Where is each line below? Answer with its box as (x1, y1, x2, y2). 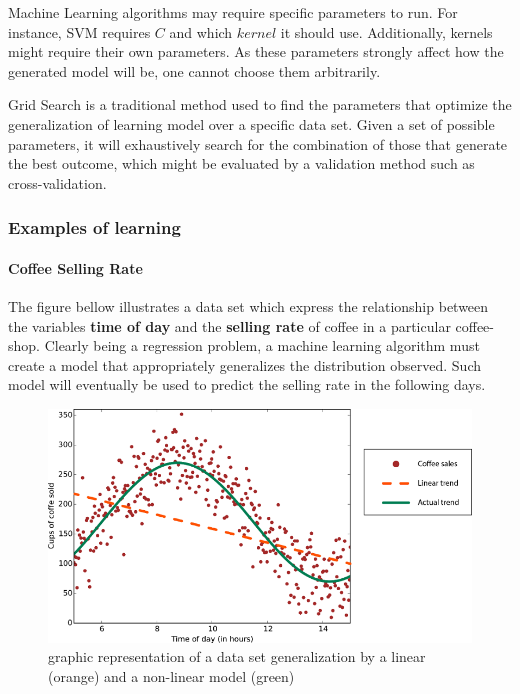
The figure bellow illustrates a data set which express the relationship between (8, 295, 489, 316)
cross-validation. (8, 172, 107, 193)
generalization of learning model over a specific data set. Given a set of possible (8, 113, 495, 134)
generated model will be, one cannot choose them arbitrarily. (8, 60, 381, 81)
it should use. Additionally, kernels (280, 21, 493, 42)
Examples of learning (8, 215, 181, 240)
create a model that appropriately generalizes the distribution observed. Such (8, 354, 481, 375)
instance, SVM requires (8, 21, 151, 42)
